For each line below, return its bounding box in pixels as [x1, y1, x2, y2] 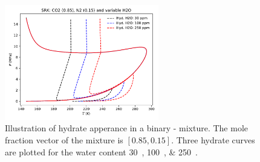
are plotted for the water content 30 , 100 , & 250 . [5, 145, 198, 158]
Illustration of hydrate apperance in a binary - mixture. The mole [5, 122, 249, 134]
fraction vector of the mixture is [5, 133, 123, 146]
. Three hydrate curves [171, 133, 255, 146]
